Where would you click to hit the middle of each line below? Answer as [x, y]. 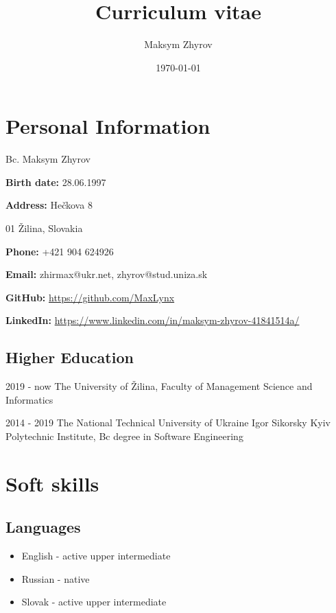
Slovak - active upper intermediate [94, 602]
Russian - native [56, 578]
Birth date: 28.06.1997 [56, 182]
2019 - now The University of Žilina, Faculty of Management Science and [159, 386]
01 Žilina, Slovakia [44, 228]
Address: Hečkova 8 [49, 205]
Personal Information [108, 126]
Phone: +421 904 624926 [60, 251]
